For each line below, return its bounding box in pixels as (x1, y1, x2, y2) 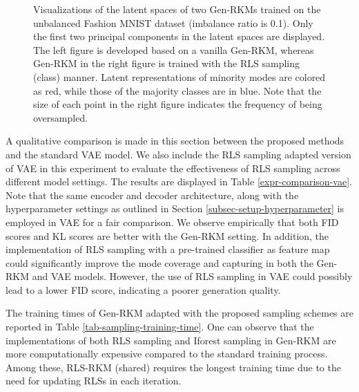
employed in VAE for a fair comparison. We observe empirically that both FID (6, 214, 339, 229)
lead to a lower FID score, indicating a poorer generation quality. (6, 282, 281, 297)
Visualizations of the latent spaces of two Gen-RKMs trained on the (33, 2, 321, 16)
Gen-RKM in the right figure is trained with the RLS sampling (33, 56, 300, 71)
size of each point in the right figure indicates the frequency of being (33, 97, 322, 111)
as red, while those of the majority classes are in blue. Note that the (33, 83, 322, 97)
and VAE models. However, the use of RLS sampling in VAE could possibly (32, 269, 353, 283)
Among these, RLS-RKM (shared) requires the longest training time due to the (6, 360, 341, 374)
